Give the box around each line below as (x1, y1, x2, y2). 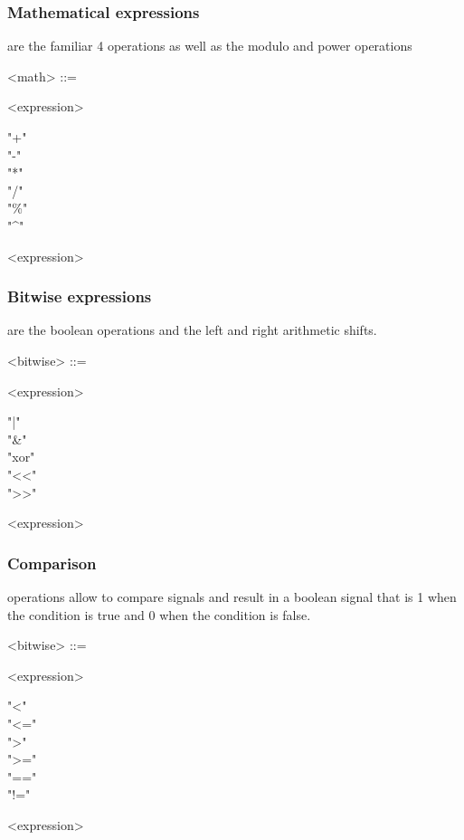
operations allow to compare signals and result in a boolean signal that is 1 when (7, 587, 457, 606)
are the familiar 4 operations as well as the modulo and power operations (7, 36, 412, 55)
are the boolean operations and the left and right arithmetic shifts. (7, 320, 377, 339)
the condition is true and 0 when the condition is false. (7, 605, 311, 624)
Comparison (7, 551, 97, 574)
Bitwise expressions (7, 285, 152, 308)
